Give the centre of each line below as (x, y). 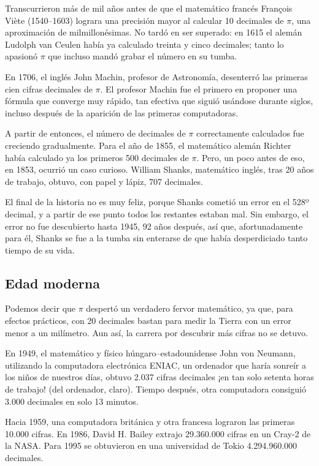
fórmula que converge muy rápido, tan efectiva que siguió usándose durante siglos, (159, 101)
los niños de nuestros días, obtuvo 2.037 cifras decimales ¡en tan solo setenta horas (159, 377)
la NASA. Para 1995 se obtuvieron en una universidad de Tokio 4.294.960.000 (151, 445)
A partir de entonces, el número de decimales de (95, 133)
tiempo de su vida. (40, 250)
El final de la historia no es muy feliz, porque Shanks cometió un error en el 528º (157, 202)
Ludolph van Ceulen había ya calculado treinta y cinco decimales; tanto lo (144, 44)
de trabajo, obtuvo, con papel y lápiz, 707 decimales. (104, 181)
